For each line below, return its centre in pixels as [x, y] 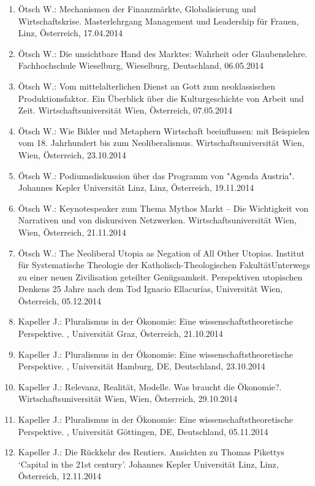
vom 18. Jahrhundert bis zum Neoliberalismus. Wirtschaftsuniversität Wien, [161, 143]
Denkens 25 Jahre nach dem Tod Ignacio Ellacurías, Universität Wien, [150, 289]
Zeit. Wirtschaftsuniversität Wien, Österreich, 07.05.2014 [125, 110]
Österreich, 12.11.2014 [59, 476]
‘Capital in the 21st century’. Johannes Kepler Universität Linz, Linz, [148, 464]
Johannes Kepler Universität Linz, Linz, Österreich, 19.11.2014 [136, 187]
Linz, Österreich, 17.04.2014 [70, 33]
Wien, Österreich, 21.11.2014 [72, 232]
